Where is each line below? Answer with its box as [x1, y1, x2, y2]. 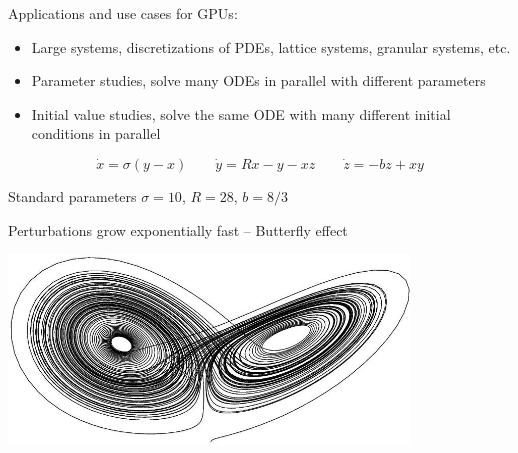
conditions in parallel [31, 123, 161, 144]
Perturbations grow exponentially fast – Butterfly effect [8, 219, 348, 240]
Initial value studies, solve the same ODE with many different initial [31, 103, 451, 124]
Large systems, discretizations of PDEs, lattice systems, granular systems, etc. [31, 36, 511, 57]
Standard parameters [8, 185, 137, 206]
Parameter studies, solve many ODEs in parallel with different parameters [31, 70, 486, 91]
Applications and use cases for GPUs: [8, 3, 238, 23]
